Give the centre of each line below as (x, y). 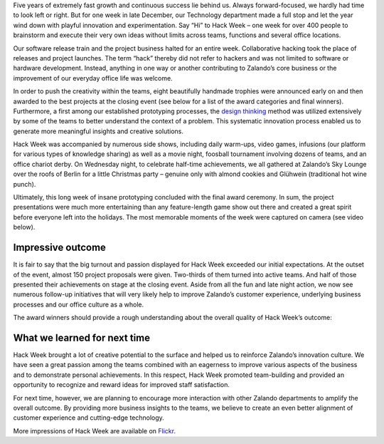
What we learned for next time (82, 337)
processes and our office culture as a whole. (79, 304)
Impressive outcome (60, 248)
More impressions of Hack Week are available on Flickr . (94, 430)
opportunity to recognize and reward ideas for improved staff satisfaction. (122, 385)
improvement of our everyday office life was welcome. (93, 78)
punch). (25, 184)
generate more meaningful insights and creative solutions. (98, 131)
